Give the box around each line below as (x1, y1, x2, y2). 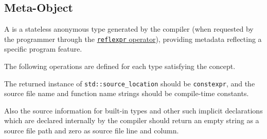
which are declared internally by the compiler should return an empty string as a (4, 115, 259, 126)
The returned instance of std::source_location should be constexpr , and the (4, 78, 255, 88)
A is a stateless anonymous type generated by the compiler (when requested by (4, 24, 254, 34)
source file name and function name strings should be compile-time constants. (4, 88, 249, 99)
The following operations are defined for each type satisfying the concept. (4, 61, 236, 72)
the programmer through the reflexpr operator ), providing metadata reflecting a (4, 33, 262, 44)
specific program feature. (4, 43, 82, 54)
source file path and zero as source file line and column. (4, 125, 179, 136)
